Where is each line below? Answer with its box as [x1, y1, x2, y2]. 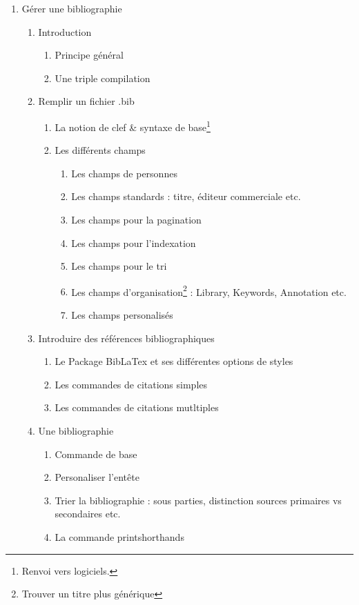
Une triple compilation [55, 70, 151, 85]
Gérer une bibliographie [21, 1, 122, 15]
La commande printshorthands [55, 529, 184, 544]
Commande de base [55, 446, 137, 461]
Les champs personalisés [71, 308, 173, 322]
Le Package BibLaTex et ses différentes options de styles [55, 354, 293, 368]
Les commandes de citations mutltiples [55, 400, 219, 415]
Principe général [55, 48, 124, 62]
